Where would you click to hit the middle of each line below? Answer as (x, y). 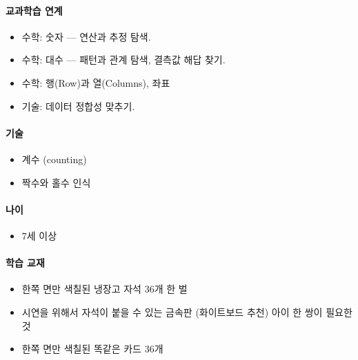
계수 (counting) (54, 159)
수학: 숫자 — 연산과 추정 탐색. (86, 36)
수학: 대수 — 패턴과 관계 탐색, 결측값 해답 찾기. (123, 60)
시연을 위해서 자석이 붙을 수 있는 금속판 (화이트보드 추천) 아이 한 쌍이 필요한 (187, 311)
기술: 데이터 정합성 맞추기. (78, 106)
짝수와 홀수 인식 (56, 182)
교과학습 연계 (34, 10)
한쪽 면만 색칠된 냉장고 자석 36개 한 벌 (105, 289)
